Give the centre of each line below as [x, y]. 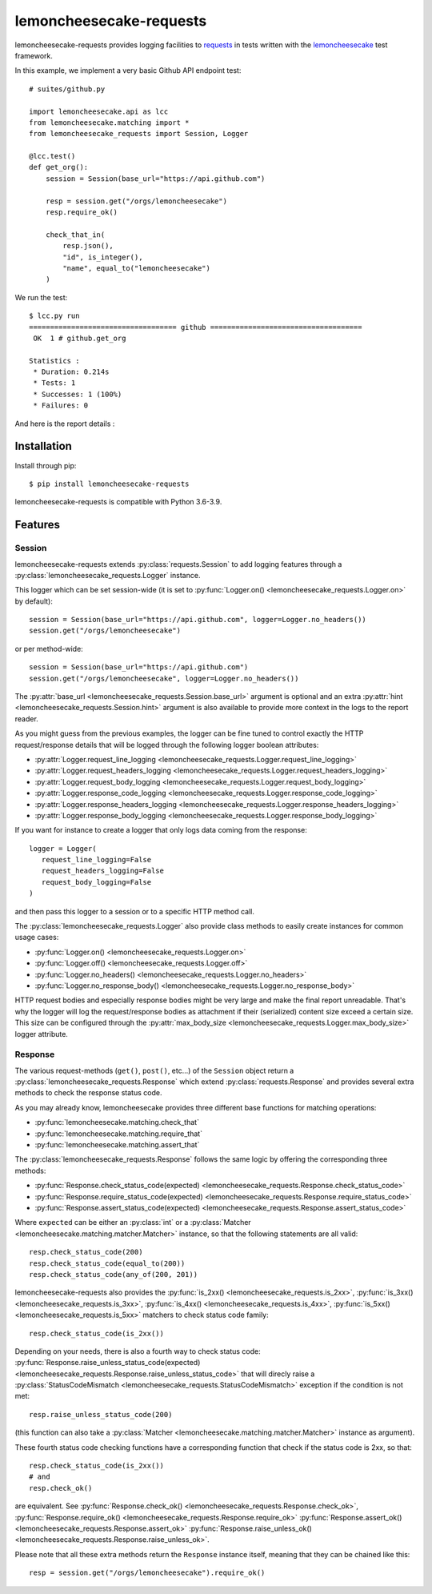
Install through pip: [46, 465]
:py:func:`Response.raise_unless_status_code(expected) [108, 1363]
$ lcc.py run [54, 316]
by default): [34, 601]
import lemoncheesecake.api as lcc [99, 111]
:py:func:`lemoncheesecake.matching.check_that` [117, 1122]
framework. [34, 55]
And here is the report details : [65, 424]
